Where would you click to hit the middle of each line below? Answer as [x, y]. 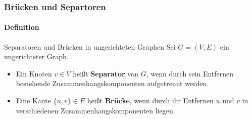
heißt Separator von [106, 73]
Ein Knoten [34, 73]
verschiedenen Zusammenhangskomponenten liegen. [95, 110]
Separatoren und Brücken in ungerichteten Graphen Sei [90, 46]
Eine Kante [33, 101]
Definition [22, 27]
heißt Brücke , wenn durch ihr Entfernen [150, 101]
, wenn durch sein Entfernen [190, 73]
